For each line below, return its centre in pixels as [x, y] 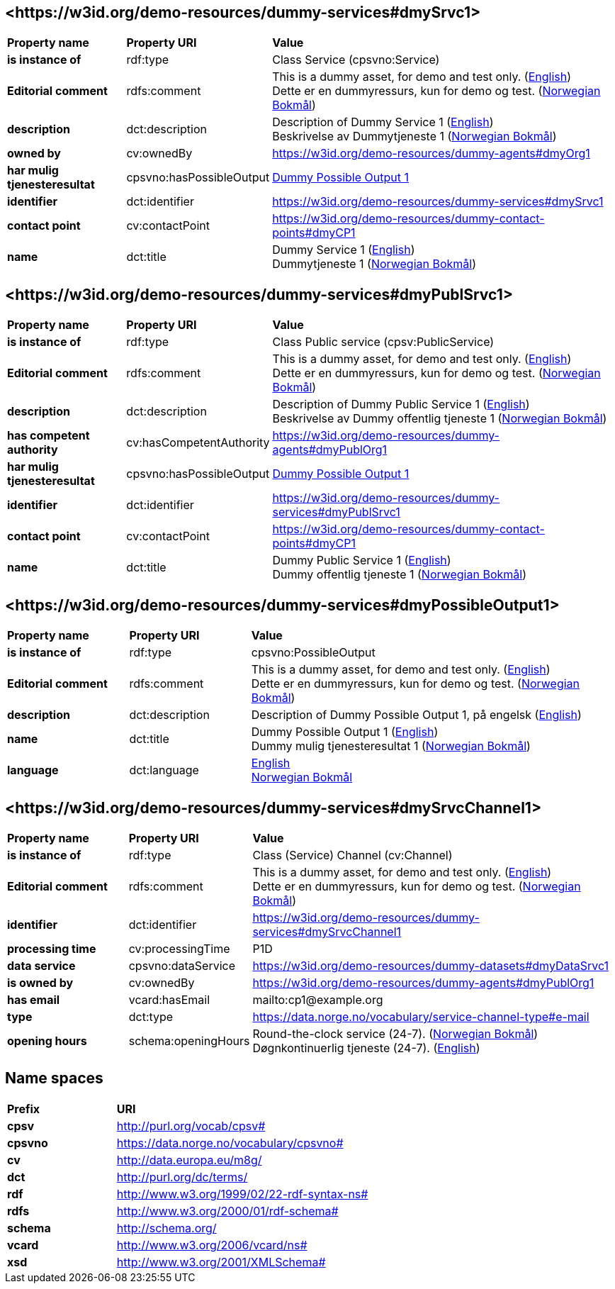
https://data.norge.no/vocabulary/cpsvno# [230, 1143]
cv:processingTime [179, 948]
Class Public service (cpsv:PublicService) [383, 342]
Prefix [24, 1109]
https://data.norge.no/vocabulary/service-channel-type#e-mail [421, 1016]
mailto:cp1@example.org [318, 999]
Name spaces [54, 1078]
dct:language [164, 770]
